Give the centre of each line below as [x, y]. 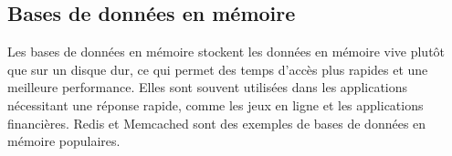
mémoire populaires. [64, 141]
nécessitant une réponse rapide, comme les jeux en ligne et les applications [215, 104]
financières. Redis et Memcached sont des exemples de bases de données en [217, 123]
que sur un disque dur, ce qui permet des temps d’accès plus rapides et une [218, 69]
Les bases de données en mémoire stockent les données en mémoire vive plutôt [226, 52]
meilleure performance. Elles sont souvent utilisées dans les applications [208, 87]
